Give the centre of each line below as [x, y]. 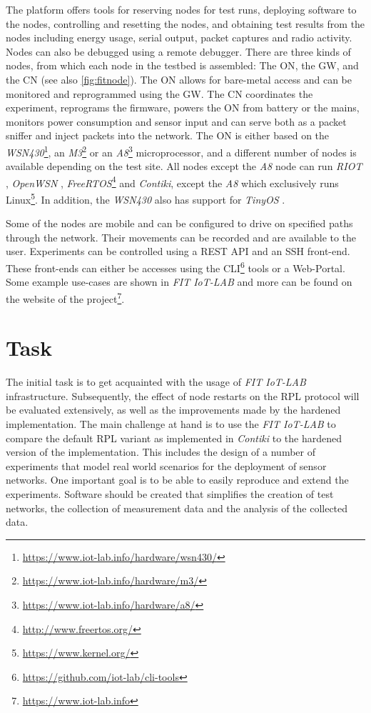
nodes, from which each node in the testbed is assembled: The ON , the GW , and [182, 65]
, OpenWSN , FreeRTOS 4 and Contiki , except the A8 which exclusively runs [172, 181]
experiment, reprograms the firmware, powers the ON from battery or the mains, [183, 108]
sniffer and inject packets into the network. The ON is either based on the [168, 135]
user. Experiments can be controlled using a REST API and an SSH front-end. [178, 251]
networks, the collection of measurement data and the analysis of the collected [177, 508]
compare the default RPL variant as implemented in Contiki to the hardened [174, 438]
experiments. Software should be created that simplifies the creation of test [170, 494]
